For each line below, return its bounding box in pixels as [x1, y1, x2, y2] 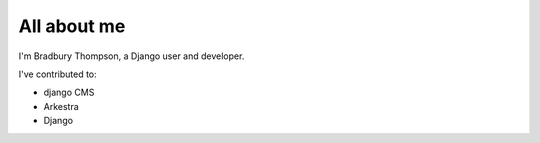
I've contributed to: [18, 68, 97, 80]
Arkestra [43, 100, 79, 112]
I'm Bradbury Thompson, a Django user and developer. [18, 50, 245, 62]
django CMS [43, 86, 95, 99]
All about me [18, 15, 126, 37]
